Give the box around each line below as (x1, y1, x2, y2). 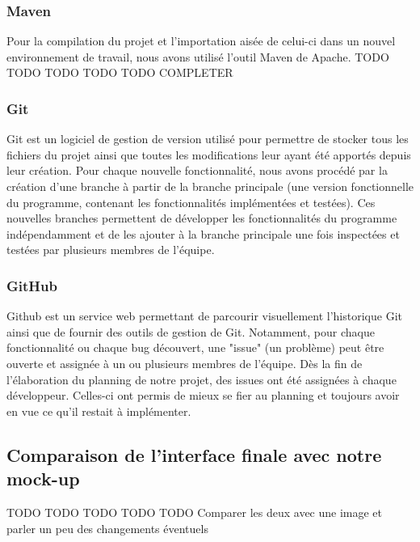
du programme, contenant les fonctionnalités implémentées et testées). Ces (6, 193, 376, 210)
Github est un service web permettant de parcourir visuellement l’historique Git (6, 307, 402, 324)
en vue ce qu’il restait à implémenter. (6, 402, 191, 419)
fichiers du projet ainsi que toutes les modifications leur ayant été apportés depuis (6, 146, 411, 163)
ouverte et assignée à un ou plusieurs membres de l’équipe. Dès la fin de (6, 354, 363, 371)
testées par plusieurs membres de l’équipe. (6, 241, 215, 258)
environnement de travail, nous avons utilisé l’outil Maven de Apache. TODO (6, 48, 389, 65)
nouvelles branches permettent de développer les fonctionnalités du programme (6, 210, 397, 227)
